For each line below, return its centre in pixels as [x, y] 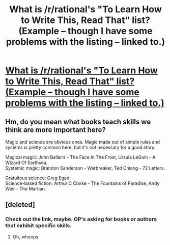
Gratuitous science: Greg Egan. [38, 178]
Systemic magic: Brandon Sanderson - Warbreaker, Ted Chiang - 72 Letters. [85, 168]
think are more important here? [55, 130]
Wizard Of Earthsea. [26, 162]
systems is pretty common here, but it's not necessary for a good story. [80, 147]
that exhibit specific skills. [39, 226]
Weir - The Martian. [26, 189]
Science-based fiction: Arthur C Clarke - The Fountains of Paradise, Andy [82, 183]
